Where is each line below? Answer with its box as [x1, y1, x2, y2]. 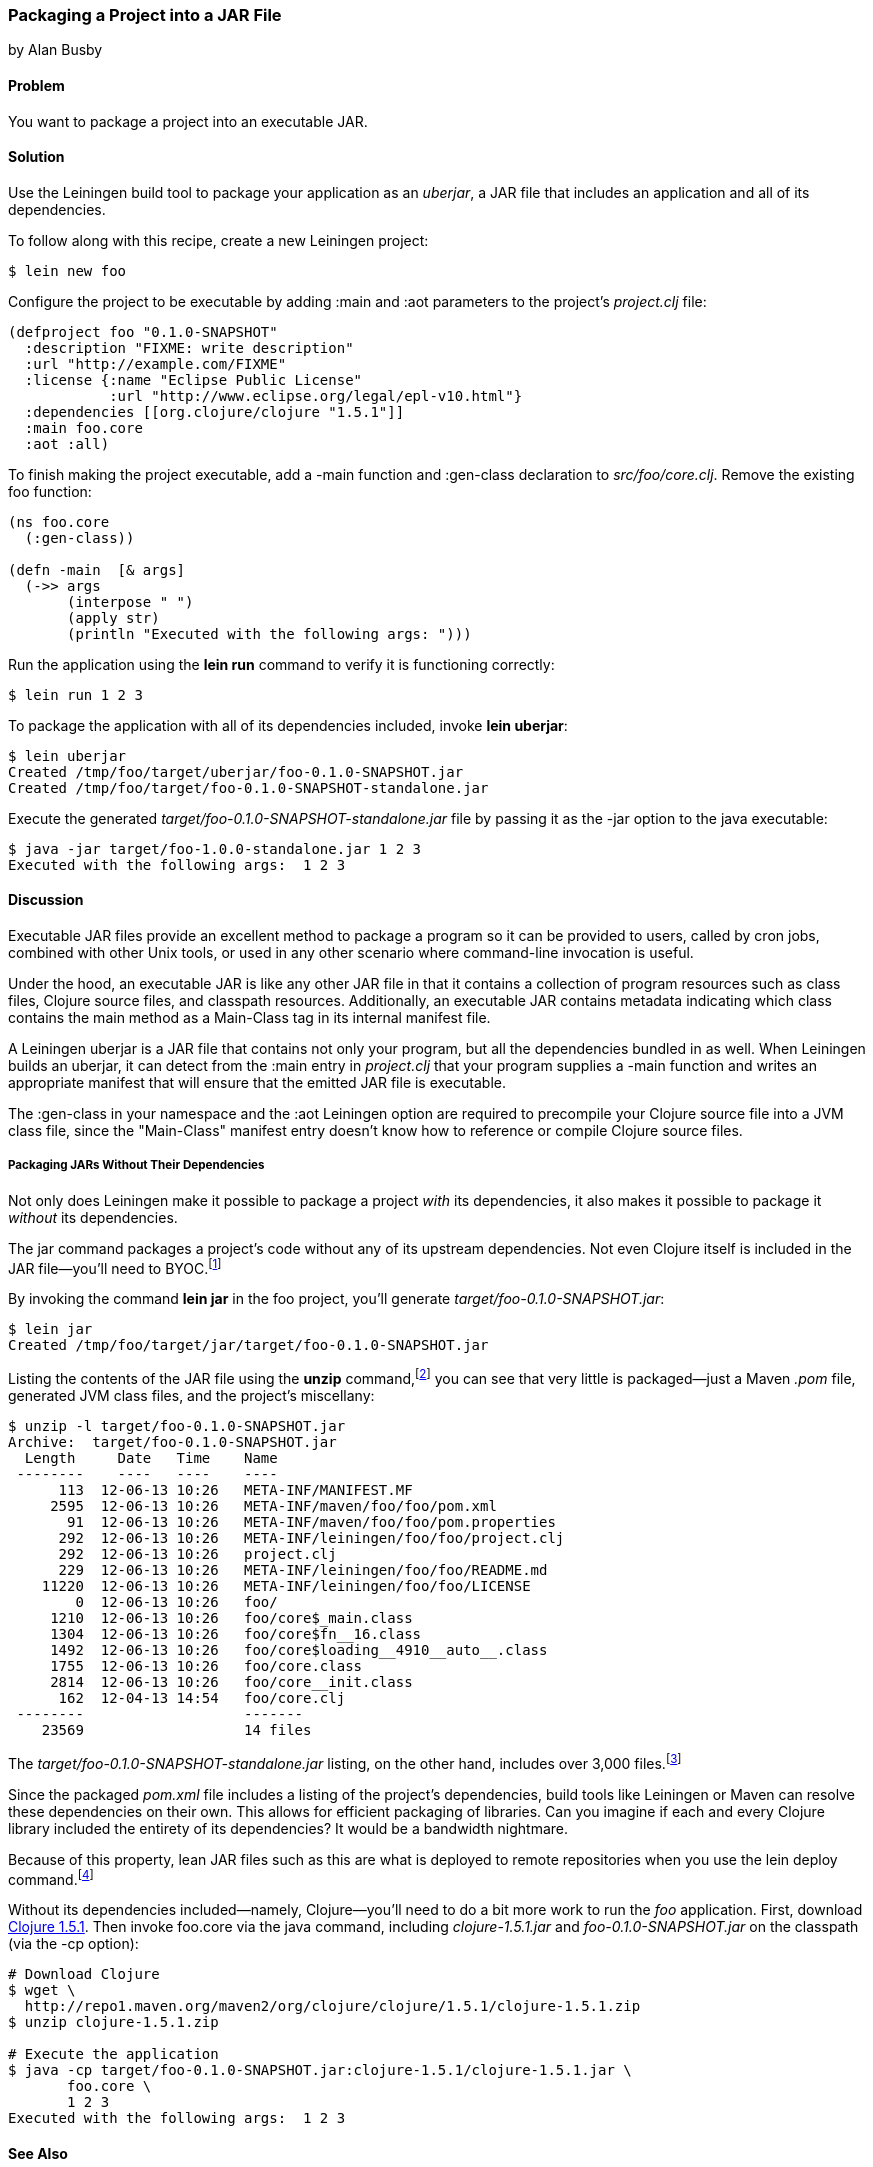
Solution [8, 148, 65, 166]
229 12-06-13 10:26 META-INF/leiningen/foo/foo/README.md [58, 1562, 548, 1579]
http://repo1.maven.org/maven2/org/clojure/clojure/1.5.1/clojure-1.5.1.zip [24, 1998, 641, 2015]
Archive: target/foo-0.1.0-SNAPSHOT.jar [8, 1434, 337, 1451]
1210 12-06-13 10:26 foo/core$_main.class [50, 1610, 413, 1627]
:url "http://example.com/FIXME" [24, 355, 287, 372]
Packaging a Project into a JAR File [8, 5, 282, 25]
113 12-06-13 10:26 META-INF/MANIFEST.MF [58, 1482, 413, 1499]
